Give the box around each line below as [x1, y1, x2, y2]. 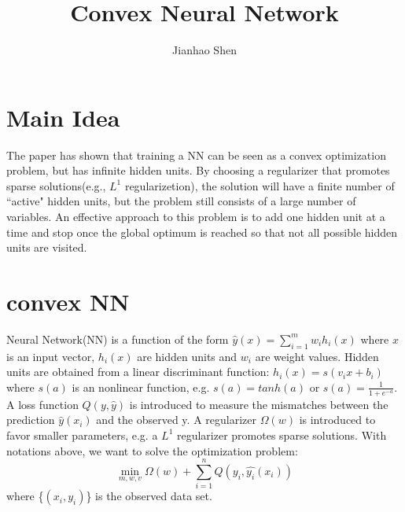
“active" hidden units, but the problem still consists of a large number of [6, 193, 356, 209]
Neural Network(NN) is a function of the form [6, 330, 229, 347]
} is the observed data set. [86, 488, 212, 504]
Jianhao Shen [172, 42, 237, 58]
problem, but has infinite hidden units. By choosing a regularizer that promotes [6, 162, 390, 179]
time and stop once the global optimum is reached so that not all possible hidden [6, 223, 398, 240]
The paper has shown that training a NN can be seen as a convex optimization [6, 146, 386, 163]
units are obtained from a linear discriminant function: [6, 363, 270, 380]
